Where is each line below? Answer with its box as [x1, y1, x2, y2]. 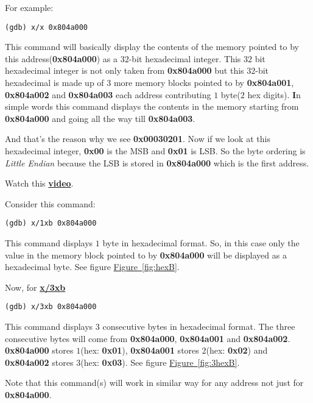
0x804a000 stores [5, 344, 74, 357]
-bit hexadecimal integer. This [128, 52, 241, 65]
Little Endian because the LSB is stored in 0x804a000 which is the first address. [5, 156, 309, 169]
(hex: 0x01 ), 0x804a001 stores [80, 344, 199, 357]
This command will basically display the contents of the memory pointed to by [5, 40, 299, 53]
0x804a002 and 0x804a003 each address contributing [5, 88, 211, 101]
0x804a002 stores [5, 355, 74, 368]
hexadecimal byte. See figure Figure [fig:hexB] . [5, 260, 180, 273]
